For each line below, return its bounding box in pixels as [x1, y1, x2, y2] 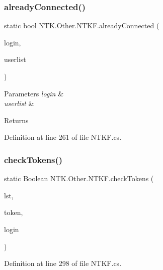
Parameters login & [4, 88, 64, 98]
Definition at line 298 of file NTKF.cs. [4, 258, 122, 268]
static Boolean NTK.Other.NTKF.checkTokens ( [4, 173, 154, 184]
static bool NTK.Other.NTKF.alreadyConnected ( [4, 20, 159, 31]
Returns [4, 115, 29, 125]
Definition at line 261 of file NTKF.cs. [4, 132, 122, 142]
